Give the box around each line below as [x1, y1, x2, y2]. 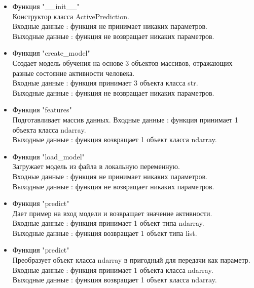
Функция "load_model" [12, 151, 85, 161]
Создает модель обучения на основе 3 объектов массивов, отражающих [12, 57, 233, 68]
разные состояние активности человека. [12, 67, 135, 78]
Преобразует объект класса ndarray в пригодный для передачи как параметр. [12, 255, 250, 265]
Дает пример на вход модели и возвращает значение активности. [12, 208, 212, 218]
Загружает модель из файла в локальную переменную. [12, 161, 180, 172]
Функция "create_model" [12, 48, 90, 58]
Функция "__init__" [12, 1, 80, 11]
